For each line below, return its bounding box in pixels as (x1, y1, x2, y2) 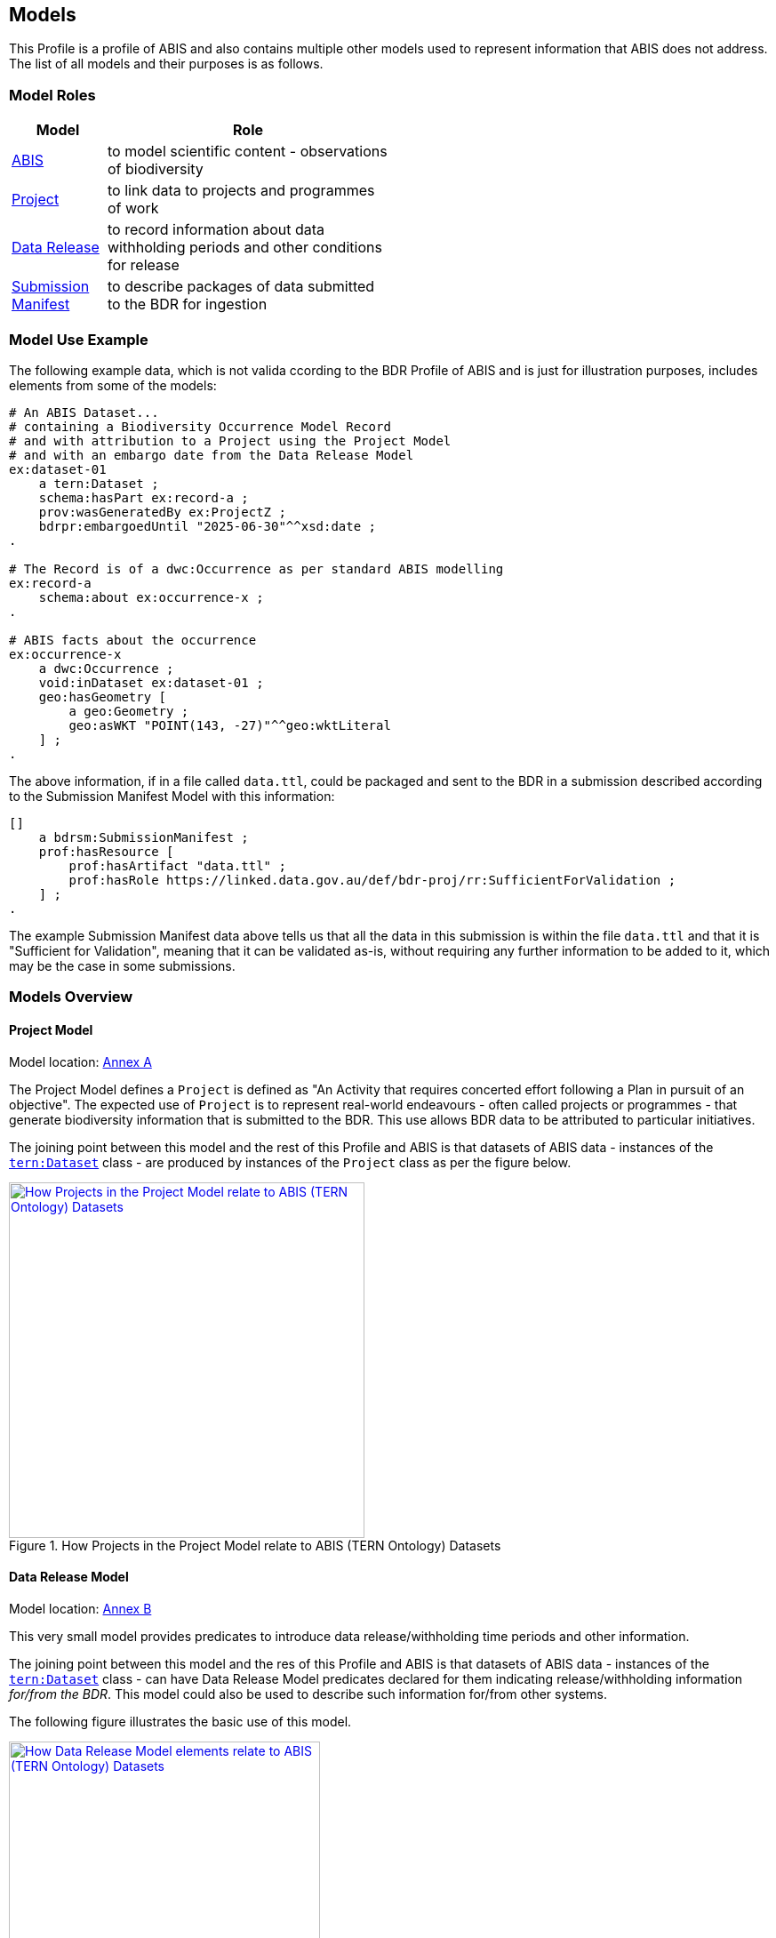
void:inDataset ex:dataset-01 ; (38, 675, 264, 690)
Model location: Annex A (9, 1053, 152, 1069)
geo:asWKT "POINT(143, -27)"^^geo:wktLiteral (68, 717, 391, 733)
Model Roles (9, 85, 96, 104)
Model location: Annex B (9, 1600, 152, 1616)
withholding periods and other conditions (108, 238, 382, 257)
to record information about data (108, 220, 324, 239)
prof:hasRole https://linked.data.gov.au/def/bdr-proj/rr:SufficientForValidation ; (68, 872, 676, 887)
